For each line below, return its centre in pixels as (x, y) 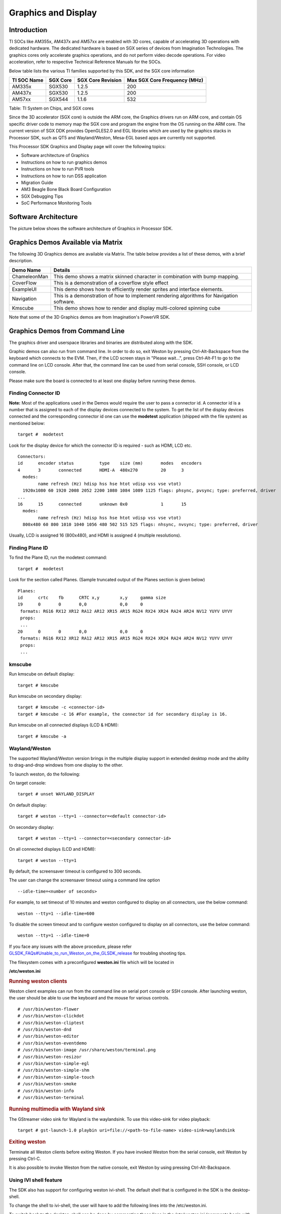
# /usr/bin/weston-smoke (47, 1084)
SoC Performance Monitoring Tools (56, 203)
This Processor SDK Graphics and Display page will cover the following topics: (87, 146)
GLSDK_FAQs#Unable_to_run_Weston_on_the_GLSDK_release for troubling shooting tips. (98, 953)
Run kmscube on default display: (42, 674)
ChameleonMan (30, 276)
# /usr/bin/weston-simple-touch (56, 1077)
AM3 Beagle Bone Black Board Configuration (66, 189)
